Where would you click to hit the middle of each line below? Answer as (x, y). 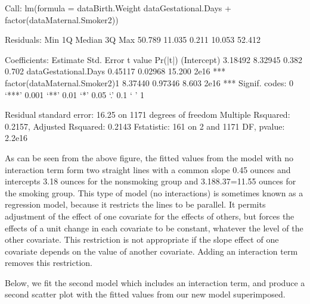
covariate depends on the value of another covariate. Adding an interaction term (151, 251)
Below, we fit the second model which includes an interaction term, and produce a (155, 282)
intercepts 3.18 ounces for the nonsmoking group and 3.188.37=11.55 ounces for (151, 181)
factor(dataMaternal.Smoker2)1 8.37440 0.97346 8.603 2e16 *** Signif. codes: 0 (149, 82)
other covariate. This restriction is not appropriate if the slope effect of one (142, 239)
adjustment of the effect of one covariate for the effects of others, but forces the (150, 216)
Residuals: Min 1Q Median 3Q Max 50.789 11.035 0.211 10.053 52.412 (133, 40)
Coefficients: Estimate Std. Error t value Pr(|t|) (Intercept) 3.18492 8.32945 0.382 (154, 59)
